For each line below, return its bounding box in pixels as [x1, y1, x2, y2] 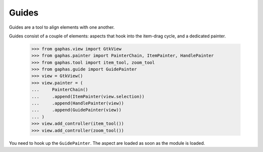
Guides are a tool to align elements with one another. [9, 24, 115, 30]
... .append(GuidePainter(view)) [31, 107, 122, 113]
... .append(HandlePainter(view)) [31, 101, 124, 106]
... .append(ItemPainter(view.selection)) [31, 94, 145, 99]
